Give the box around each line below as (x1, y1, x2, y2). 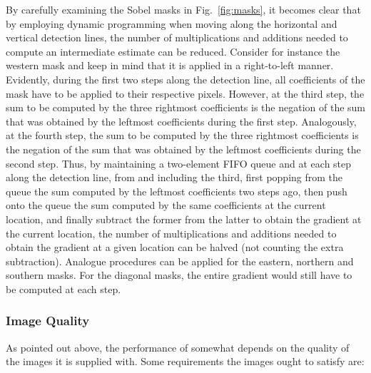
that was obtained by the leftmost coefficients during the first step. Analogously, (6, 113, 357, 128)
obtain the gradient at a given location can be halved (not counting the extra (6, 240, 344, 255)
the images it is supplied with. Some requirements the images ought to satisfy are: (6, 354, 365, 369)
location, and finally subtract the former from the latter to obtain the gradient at (6, 211, 362, 226)
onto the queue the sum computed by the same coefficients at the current (6, 198, 326, 213)
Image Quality (6, 312, 90, 329)
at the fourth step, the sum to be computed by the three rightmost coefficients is (6, 128, 359, 143)
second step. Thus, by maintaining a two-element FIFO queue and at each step (6, 155, 352, 170)
